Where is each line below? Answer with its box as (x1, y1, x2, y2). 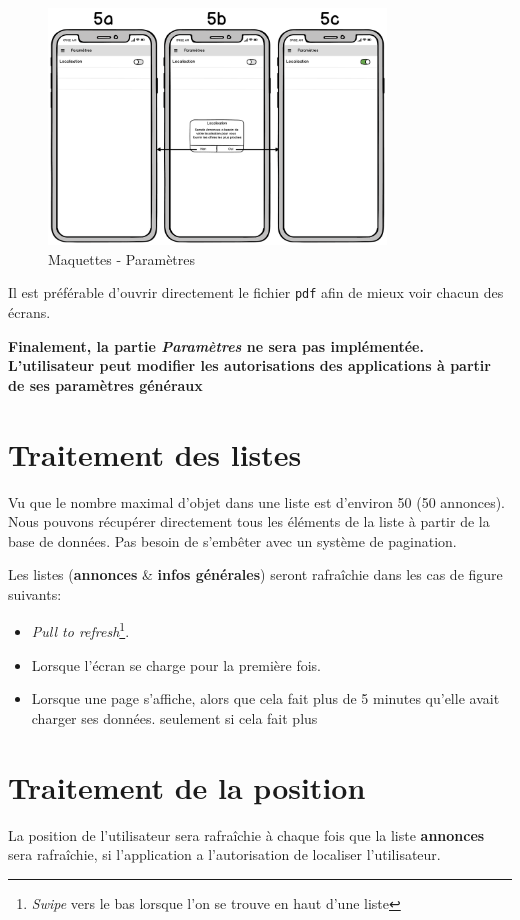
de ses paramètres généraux (8, 374, 203, 395)
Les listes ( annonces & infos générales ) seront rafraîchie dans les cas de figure (8, 564, 503, 585)
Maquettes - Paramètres (48, 248, 196, 269)
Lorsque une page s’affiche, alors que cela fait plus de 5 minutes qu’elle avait (31, 688, 500, 709)
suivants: (8, 583, 62, 604)
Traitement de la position (8, 766, 366, 807)
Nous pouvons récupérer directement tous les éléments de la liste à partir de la (8, 511, 490, 532)
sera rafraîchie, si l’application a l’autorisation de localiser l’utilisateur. (8, 844, 441, 865)
